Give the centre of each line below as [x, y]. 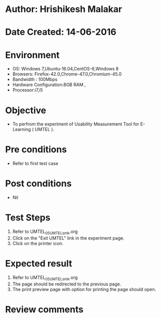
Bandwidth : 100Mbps [35, 79]
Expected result [39, 264]
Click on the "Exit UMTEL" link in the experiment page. [68, 238]
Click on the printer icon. [38, 243]
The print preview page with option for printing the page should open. [84, 289]
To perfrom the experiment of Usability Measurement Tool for [76, 124]
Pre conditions [36, 150]
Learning [21, 129]
